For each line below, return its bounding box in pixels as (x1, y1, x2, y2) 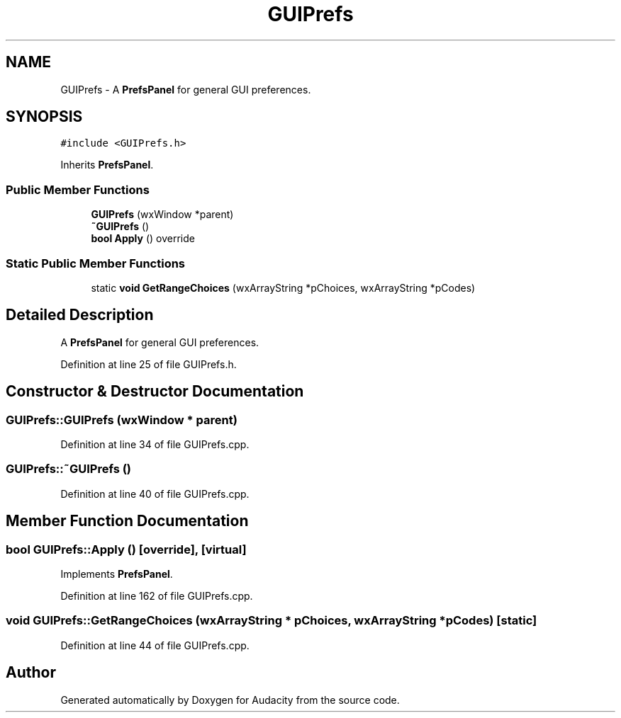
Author (6, 663, 56, 682)
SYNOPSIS (6, 108, 83, 126)
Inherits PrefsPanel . (60, 159, 154, 171)
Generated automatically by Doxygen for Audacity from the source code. (60, 693, 400, 706)
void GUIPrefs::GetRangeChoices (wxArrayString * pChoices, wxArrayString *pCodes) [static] (6, 613, 537, 628)
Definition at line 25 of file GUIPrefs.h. (60, 358, 237, 370)
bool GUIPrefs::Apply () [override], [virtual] (6, 542, 247, 557)
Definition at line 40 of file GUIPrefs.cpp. (60, 487, 250, 500)
